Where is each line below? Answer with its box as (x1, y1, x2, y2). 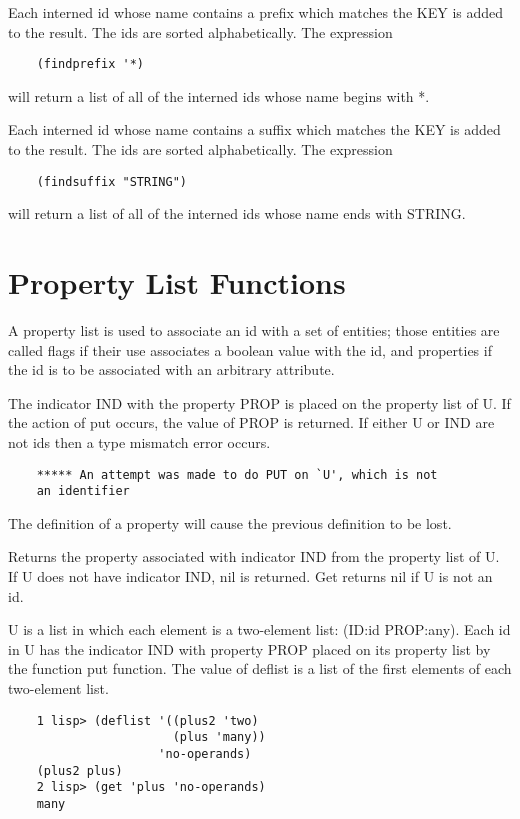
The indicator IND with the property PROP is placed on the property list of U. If (8, 392, 511, 413)
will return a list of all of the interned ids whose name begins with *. (8, 85, 430, 106)
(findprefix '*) (36, 57, 145, 72)
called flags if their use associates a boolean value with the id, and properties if (8, 339, 492, 360)
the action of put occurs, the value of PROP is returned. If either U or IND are (8, 412, 495, 433)
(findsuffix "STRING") (36, 174, 187, 189)
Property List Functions (8, 262, 346, 303)
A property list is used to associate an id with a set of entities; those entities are (8, 320, 500, 340)
